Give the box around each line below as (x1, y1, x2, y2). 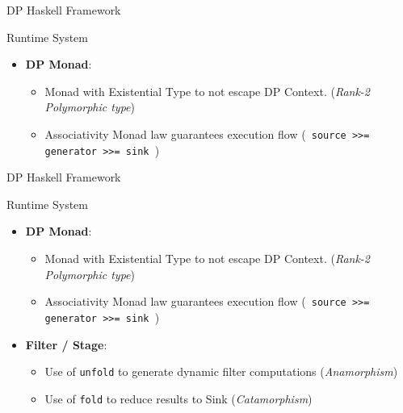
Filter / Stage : (25, 336, 107, 353)
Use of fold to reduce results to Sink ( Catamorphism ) (44, 390, 313, 407)
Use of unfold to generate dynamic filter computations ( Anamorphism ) (44, 363, 398, 380)
